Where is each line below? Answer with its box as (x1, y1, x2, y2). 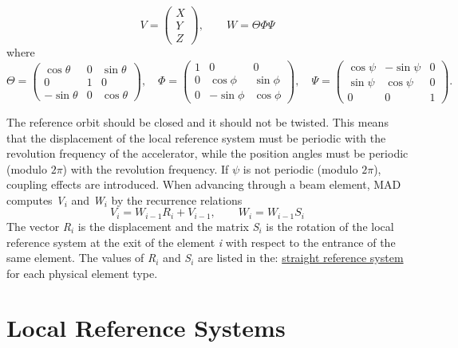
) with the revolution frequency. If (62, 160, 229, 177)
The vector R (6, 217, 72, 234)
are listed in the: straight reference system (198, 249, 404, 266)
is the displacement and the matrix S (77, 217, 259, 234)
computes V (6, 191, 65, 208)
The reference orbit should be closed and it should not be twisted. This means (6, 113, 389, 130)
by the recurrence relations (111, 191, 243, 208)
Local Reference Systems (6, 311, 286, 344)
